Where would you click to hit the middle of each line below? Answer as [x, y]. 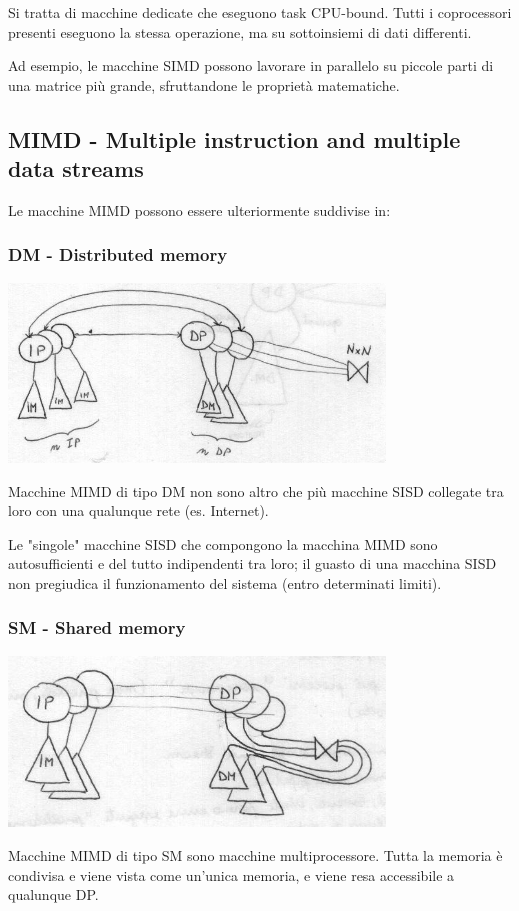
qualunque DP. [53, 894]
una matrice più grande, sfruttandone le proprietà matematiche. [204, 84]
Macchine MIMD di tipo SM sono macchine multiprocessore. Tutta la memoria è [255, 855]
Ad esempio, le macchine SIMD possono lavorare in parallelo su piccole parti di [251, 65]
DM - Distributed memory [118, 254]
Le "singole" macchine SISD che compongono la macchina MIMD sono [223, 543]
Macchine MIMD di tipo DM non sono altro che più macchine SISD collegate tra [256, 490]
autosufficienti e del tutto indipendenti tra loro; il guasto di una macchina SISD [252, 563]
